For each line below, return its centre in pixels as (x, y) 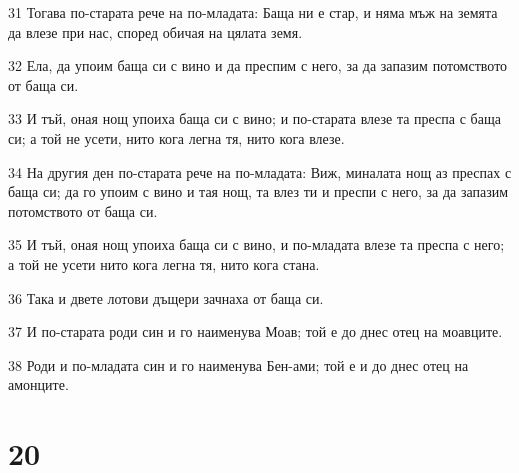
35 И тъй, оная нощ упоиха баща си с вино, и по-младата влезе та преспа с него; (256, 244)
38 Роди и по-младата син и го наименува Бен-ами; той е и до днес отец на (238, 364)
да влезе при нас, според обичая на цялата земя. (155, 31)
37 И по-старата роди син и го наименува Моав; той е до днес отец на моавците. (255, 331)
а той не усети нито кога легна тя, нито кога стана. (164, 263)
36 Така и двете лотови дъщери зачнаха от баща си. (166, 297)
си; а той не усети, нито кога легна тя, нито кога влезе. (176, 137)
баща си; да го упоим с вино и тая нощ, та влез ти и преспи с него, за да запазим (258, 191)
